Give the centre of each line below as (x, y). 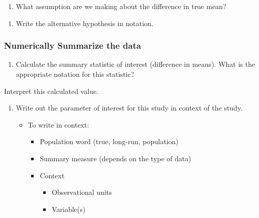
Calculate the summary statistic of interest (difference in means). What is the (135, 64)
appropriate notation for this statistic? (75, 74)
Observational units (82, 192)
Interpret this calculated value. (51, 91)
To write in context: (58, 124)
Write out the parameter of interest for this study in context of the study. (129, 108)
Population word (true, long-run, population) (109, 141)
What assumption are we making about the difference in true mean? (121, 6)
